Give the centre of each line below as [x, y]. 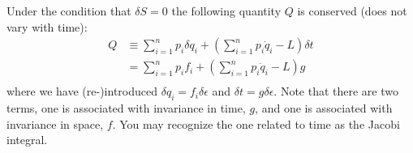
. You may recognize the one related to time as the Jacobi [256, 123]
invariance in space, [55, 123]
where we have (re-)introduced [82, 91]
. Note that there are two [336, 91]
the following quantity [226, 11]
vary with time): [47, 26]
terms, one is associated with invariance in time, [126, 108]
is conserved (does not [352, 11]
